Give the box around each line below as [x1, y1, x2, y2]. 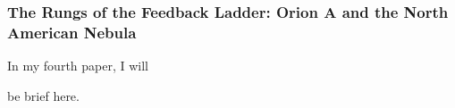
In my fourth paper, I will [7, 56, 148, 75]
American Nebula [7, 21, 137, 43]
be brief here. [7, 86, 80, 104]
